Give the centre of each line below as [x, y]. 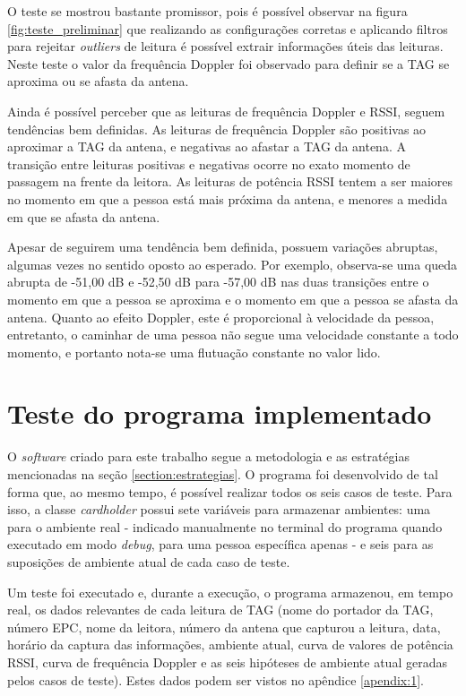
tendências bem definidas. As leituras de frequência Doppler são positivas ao [217, 129]
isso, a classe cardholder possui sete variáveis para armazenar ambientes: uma [219, 509]
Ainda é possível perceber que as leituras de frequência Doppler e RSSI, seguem [226, 111]
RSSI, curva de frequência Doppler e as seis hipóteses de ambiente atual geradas [227, 662]
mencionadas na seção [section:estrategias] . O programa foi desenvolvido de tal [223, 474]
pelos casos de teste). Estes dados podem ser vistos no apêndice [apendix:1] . [216, 679]
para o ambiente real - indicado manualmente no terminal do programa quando [225, 526]
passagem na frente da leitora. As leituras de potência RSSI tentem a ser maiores [230, 181]
